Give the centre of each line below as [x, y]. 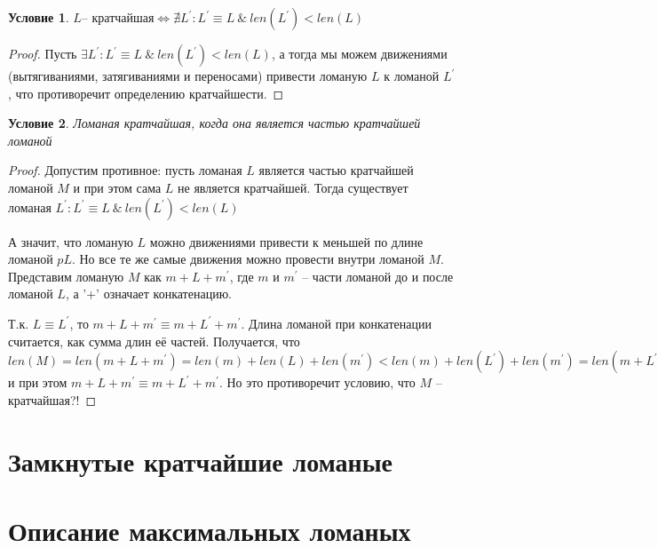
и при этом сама [117, 187]
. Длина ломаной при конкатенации [336, 323]
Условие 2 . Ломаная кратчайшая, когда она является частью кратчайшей [214, 123]
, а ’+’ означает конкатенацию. [148, 294]
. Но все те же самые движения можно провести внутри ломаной [248, 259]
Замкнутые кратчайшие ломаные [200, 461]
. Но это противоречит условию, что [317, 382]
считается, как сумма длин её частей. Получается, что [154, 341]
